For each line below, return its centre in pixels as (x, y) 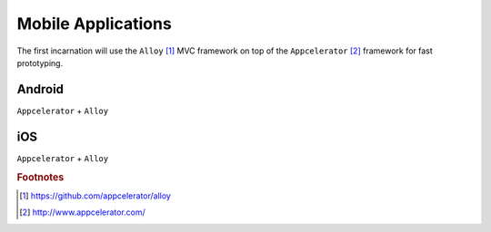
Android (40, 89)
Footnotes (40, 177)
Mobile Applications (94, 24)
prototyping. (40, 63)
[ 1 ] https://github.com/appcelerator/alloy (95, 196)
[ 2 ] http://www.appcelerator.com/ (82, 212)
